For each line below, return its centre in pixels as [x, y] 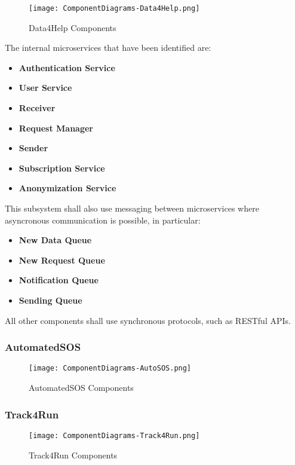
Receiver [37, 108]
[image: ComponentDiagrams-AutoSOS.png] [110, 368]
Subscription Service [62, 168]
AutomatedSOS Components [81, 388]
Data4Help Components [73, 27]
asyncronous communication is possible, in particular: [103, 220]
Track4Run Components [73, 455]
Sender [33, 148]
